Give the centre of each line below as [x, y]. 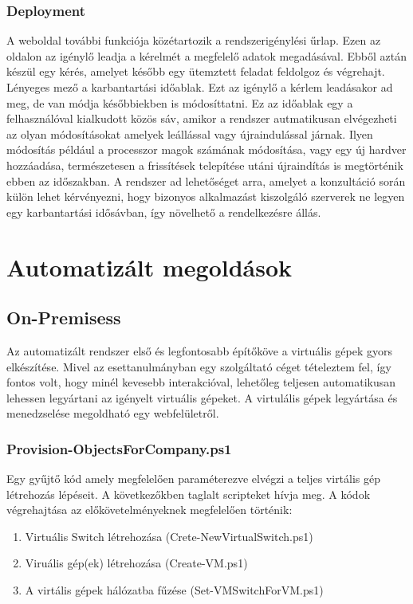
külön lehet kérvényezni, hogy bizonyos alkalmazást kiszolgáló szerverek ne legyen [206, 196]
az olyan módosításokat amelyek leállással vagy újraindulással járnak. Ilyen [190, 133]
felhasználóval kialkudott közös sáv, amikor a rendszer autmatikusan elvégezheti [202, 118]
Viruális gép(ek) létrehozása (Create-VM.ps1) [136, 563]
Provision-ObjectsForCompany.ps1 [119, 448]
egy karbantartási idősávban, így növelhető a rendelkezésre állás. [164, 212]
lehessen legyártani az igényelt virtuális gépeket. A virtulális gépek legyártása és [202, 397]
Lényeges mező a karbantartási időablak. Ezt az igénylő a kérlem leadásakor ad [200, 87]
